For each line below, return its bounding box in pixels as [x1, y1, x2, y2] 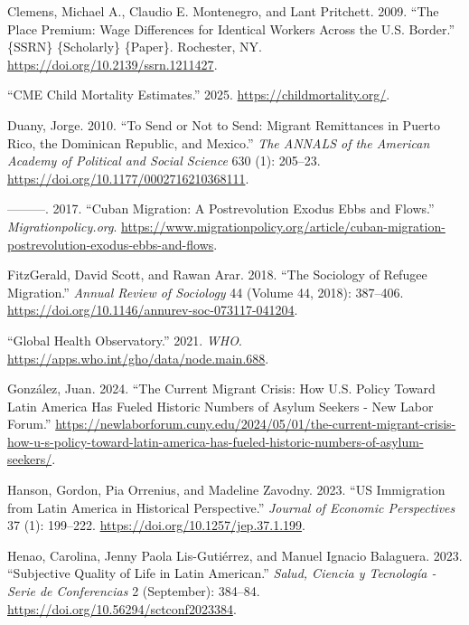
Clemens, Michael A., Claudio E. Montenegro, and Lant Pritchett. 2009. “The [7, 2, 439, 20]
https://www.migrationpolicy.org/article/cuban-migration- [120, 216, 446, 235]
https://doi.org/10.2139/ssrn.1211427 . [7, 54, 218, 73]
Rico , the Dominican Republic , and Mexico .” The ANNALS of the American [7, 133, 430, 152]
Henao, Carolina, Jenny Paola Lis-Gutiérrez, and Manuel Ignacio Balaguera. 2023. [7, 545, 463, 564]
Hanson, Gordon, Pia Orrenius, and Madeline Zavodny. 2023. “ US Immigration [7, 480, 446, 499]
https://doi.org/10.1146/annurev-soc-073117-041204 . [7, 300, 298, 319]
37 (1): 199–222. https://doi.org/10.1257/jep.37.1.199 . [7, 516, 305, 535]
